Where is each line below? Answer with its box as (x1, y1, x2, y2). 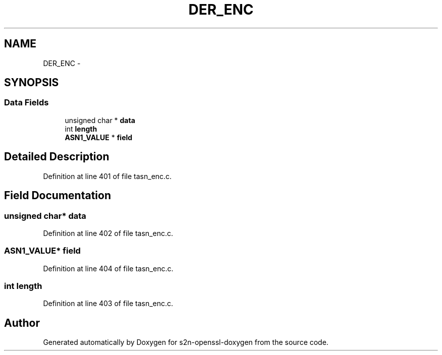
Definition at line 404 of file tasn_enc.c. (43, 264, 174, 273)
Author (4, 316, 40, 329)
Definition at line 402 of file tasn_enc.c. (43, 228, 173, 238)
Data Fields (4, 97, 49, 108)
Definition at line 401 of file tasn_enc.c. (43, 171, 172, 181)
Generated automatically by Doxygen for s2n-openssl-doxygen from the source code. (43, 338, 328, 347)
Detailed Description (4, 150, 109, 163)
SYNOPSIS (4, 76, 59, 89)
